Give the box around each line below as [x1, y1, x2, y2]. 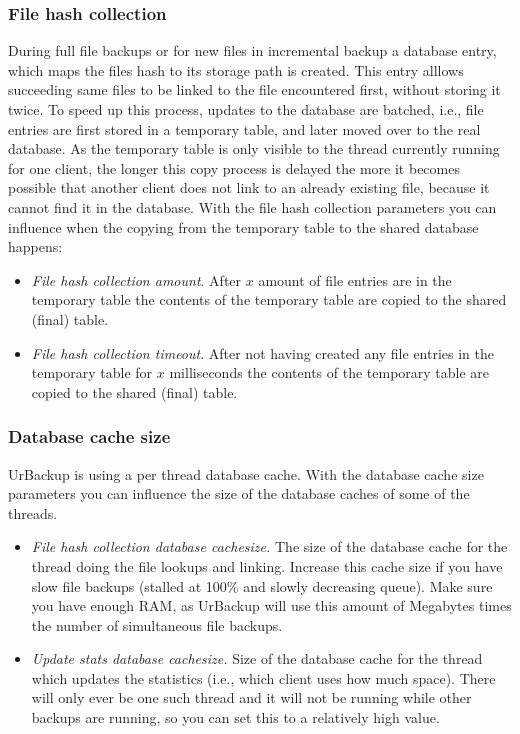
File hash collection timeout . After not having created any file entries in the [31, 342, 495, 363]
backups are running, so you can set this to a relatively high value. [31, 707, 440, 728]
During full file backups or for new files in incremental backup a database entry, [8, 40, 497, 61]
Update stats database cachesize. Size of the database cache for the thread [31, 648, 483, 669]
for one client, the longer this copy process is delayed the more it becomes [8, 157, 460, 178]
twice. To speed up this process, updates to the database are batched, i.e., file [8, 99, 484, 119]
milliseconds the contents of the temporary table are [169, 362, 490, 383]
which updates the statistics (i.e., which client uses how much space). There [31, 667, 496, 688]
